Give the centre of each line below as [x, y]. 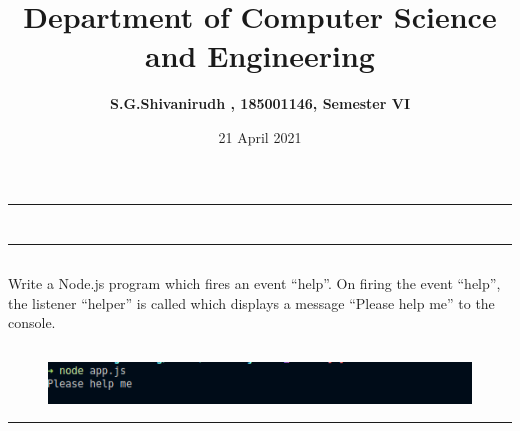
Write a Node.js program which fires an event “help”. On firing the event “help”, [254, 283]
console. [32, 322]
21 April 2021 [260, 136]
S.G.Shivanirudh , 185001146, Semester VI [260, 103]
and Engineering [260, 55]
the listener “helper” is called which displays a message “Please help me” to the [251, 302]
